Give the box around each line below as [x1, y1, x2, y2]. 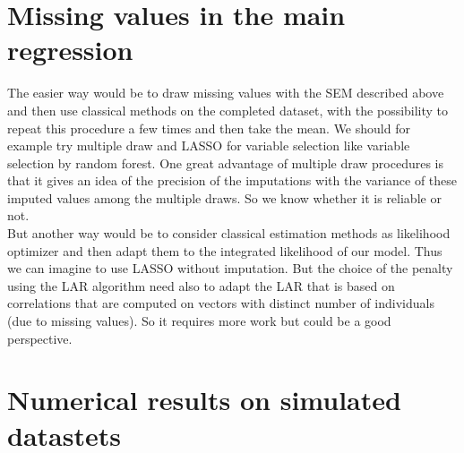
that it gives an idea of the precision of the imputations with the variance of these [7, 171, 458, 190]
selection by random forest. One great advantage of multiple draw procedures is [7, 153, 444, 172]
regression [7, 31, 133, 68]
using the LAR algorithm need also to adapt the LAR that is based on [7, 276, 395, 295]
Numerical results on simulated [7, 381, 401, 418]
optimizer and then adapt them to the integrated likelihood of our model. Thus [7, 241, 443, 260]
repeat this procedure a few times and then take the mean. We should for [7, 118, 410, 137]
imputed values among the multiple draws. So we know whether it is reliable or [7, 188, 442, 207]
